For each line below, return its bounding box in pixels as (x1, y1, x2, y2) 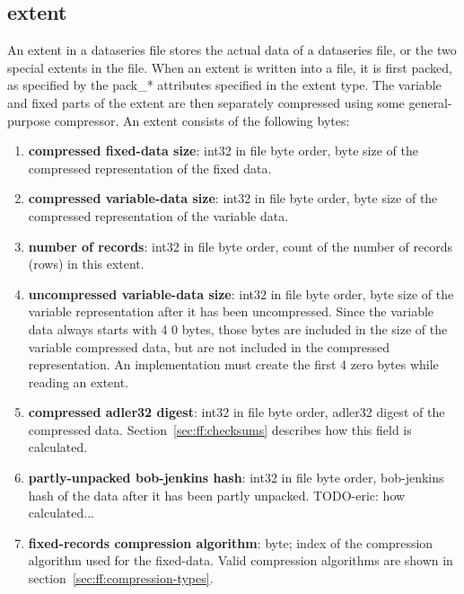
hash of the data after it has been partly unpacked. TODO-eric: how (28, 485, 406, 504)
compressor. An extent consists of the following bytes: (54, 111, 350, 129)
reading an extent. (28, 372, 129, 391)
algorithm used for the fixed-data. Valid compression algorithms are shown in (28, 551, 453, 570)
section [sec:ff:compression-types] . (28, 569, 214, 588)
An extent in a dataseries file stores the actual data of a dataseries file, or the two (7, 40, 457, 59)
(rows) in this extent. (28, 254, 144, 273)
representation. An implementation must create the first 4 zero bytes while (28, 355, 439, 374)
